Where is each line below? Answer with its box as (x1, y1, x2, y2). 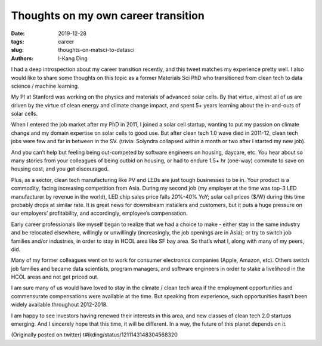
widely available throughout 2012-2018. (11, 301, 108, 308)
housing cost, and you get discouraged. (11, 165, 109, 172)
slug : (11, 47, 24, 54)
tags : (11, 38, 24, 45)
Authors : (11, 54, 34, 62)
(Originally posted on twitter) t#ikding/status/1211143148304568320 (11, 331, 178, 338)
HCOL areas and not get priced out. (11, 273, 98, 280)
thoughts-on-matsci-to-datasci (58, 47, 135, 54)
